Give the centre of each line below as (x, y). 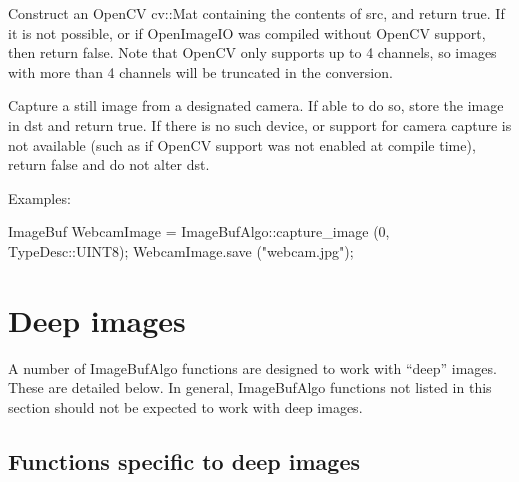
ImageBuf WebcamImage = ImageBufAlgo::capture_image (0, (199, 231)
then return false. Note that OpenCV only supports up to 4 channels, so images (252, 52)
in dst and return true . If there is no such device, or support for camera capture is (260, 124)
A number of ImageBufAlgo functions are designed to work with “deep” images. (252, 367)
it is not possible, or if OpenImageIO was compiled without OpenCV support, (247, 32)
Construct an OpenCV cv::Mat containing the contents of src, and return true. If (256, 13)
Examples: (39, 197)
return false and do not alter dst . (109, 164)
